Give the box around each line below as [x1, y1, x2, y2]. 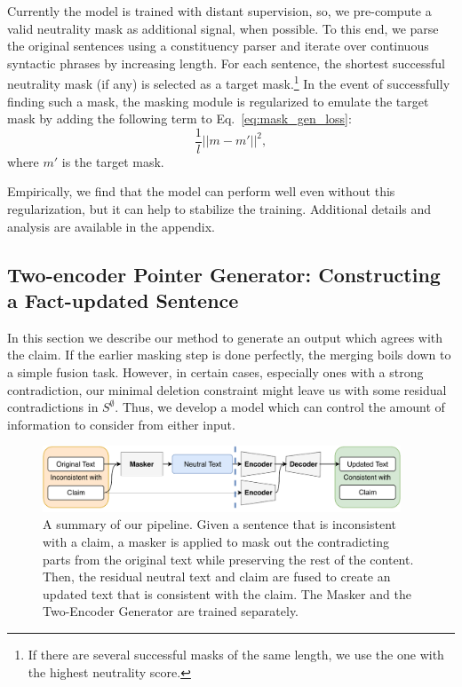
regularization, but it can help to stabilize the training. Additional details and [7, 200, 432, 218]
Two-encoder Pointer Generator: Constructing [7, 260, 441, 288]
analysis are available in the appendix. [7, 217, 215, 235]
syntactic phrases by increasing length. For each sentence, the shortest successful [7, 53, 446, 72]
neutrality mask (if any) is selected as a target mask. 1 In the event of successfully [7, 72, 450, 93]
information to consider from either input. [7, 415, 235, 433]
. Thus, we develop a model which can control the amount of [115, 398, 445, 416]
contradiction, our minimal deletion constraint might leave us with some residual [7, 380, 447, 399]
